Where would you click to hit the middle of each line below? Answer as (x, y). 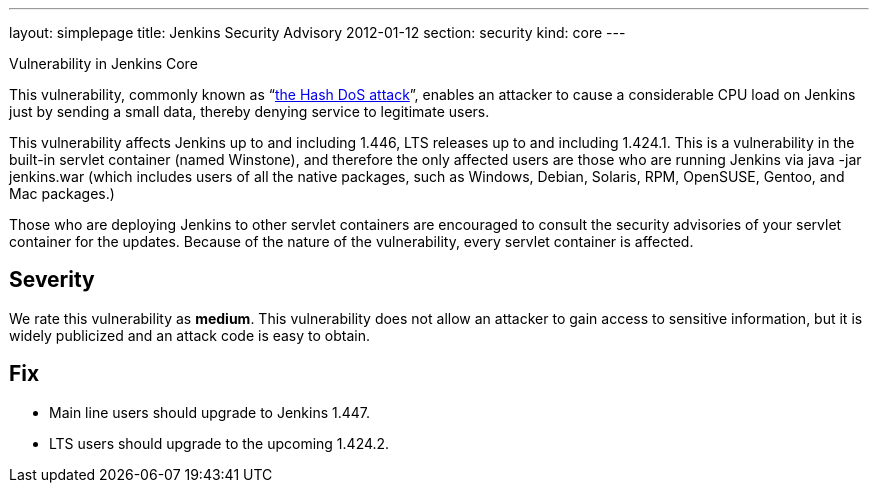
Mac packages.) (62, 193)
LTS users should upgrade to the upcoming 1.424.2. (219, 443)
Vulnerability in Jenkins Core (103, 63)
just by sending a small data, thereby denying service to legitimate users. (249, 111)
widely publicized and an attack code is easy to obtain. (190, 335)
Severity (52, 280)
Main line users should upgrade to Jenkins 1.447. (210, 412)
